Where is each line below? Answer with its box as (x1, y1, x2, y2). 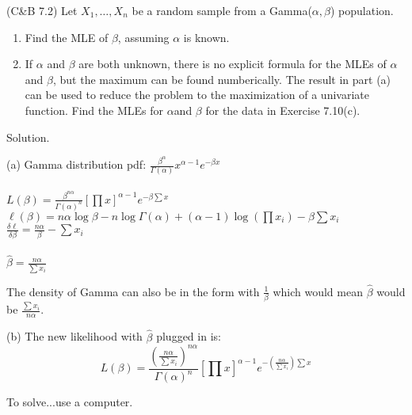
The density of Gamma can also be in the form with (6, 283, 260, 299)
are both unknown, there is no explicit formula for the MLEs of (78, 55, 387, 72)
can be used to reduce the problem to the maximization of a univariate (25, 86, 369, 103)
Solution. (6, 128, 50, 145)
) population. (330, 2, 394, 18)
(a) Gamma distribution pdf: (6, 156, 147, 173)
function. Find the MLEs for (25, 101, 163, 118)
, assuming (117, 29, 170, 45)
